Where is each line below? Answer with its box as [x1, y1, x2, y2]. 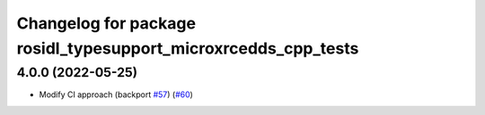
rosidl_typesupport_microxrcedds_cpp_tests [16, 38, 359, 58]
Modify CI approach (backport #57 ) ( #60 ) [39, 89, 193, 100]
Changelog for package [16, 13, 197, 33]
